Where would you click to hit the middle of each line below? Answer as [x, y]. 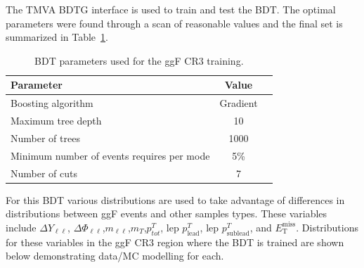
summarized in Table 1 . [57, 37]
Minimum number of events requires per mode [110, 155]
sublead [238, 233]
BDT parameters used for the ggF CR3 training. [139, 60]
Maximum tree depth [56, 121]
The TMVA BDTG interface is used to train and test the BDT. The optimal [171, 9]
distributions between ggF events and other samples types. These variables [167, 213]
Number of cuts [44, 173]
